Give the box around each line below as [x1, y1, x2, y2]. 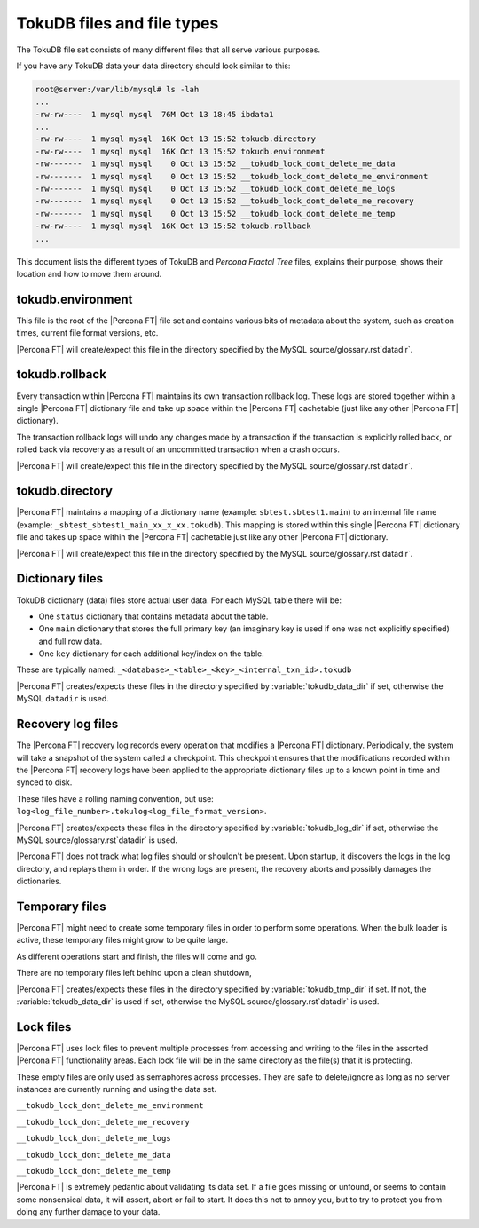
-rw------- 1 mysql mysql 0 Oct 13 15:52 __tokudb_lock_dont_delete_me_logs [35, 184, 396, 194]
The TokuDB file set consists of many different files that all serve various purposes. [16, 44, 321, 55]
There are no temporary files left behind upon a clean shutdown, [16, 968, 252, 978]
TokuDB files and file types [16, 13, 219, 33]
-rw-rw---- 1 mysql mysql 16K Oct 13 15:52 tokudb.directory [35, 134, 317, 144]
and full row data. [38, 636, 103, 646]
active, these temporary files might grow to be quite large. [16, 935, 229, 946]
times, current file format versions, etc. [16, 328, 159, 338]
